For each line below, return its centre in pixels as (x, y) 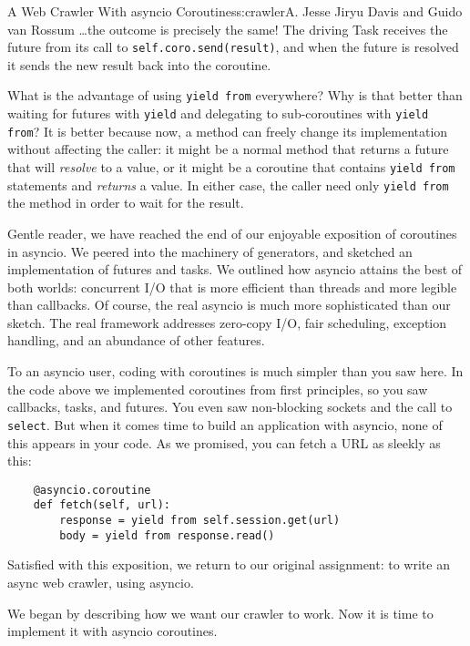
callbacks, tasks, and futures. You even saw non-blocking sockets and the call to (230, 407)
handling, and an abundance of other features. (136, 340)
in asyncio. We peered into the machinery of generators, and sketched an (210, 251)
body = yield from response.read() (167, 535)
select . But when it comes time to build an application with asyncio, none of (225, 424)
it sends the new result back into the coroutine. (139, 64)
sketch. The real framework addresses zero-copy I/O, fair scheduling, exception (227, 322)
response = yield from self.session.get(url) (200, 520)
